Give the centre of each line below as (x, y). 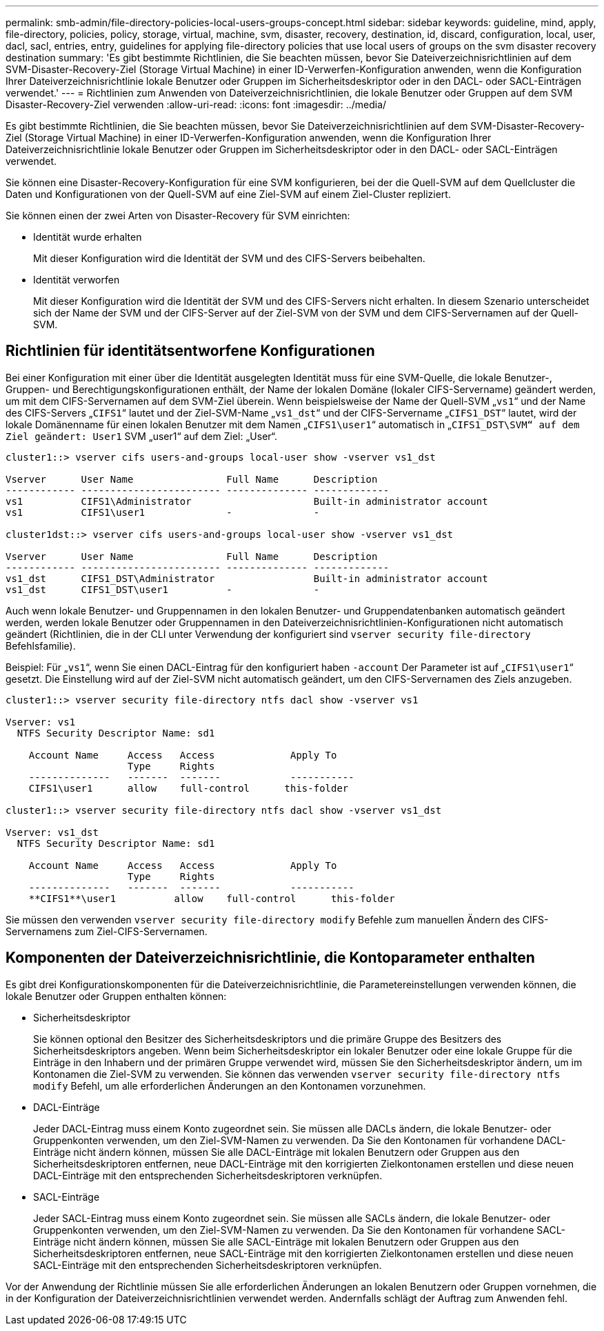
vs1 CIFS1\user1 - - (163, 512)
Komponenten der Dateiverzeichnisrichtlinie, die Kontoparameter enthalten (270, 958)
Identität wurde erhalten (88, 237)
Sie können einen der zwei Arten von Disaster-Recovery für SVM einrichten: (178, 216)
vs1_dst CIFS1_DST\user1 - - (163, 589)
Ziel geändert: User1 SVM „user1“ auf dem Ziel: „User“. (142, 436)
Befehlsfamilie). (41, 646)
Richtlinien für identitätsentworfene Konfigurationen (190, 351)
